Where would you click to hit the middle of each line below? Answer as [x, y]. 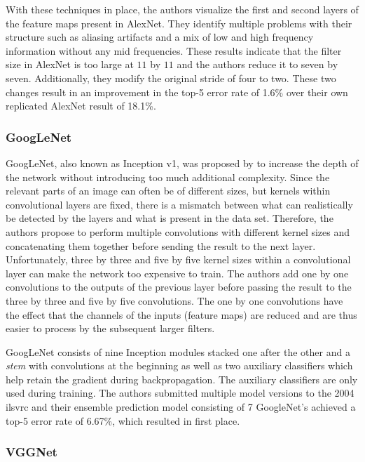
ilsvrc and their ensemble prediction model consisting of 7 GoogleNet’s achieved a [181, 407]
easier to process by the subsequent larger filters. [110, 328]
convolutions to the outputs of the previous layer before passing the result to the [179, 287]
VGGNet [32, 452]
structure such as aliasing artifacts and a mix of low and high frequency [160, 37]
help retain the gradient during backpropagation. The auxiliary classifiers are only [182, 379]
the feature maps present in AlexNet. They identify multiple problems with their [179, 23]
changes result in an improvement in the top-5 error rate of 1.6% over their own [177, 92]
